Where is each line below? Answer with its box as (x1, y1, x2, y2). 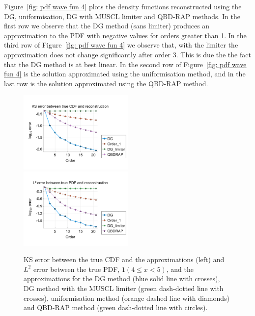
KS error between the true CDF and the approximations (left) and (24, 254, 225, 265)
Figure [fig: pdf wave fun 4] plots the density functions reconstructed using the (4, 1, 242, 11)
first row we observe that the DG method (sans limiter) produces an (4, 21, 210, 31)
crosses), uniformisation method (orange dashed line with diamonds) (24, 292, 230, 303)
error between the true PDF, (33, 264, 120, 274)
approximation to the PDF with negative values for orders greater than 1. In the (4, 30, 247, 40)
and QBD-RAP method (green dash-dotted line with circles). (24, 302, 208, 313)
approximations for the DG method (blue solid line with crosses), (24, 273, 220, 284)
